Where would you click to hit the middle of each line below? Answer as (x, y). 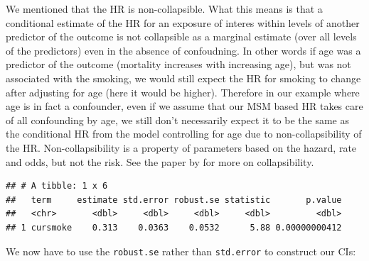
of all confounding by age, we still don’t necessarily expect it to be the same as (177, 120)
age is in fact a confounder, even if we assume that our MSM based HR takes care (184, 106)
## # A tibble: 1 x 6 (57, 186)
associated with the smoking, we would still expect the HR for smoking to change (183, 78)
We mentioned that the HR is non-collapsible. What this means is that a (164, 9)
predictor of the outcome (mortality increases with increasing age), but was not (178, 64)
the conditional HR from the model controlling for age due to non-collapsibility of (184, 134)
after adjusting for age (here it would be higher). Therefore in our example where (183, 92)
